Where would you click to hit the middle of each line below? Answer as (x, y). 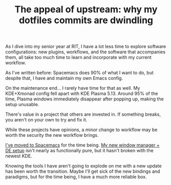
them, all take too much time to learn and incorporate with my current (79, 57)
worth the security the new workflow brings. (52, 135)
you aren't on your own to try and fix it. (46, 120)
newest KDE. (19, 156)
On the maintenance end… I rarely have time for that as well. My (73, 88)
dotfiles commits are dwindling (86, 20)
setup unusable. (22, 105)
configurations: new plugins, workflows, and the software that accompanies (85, 52)
